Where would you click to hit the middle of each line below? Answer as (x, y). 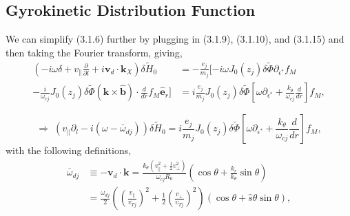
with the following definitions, (69, 150)
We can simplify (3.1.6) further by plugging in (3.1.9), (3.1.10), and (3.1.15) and (175, 39)
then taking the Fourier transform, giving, (94, 52)
